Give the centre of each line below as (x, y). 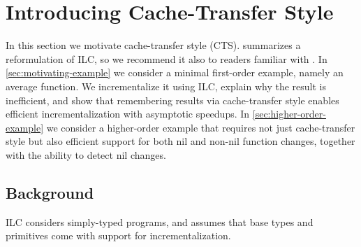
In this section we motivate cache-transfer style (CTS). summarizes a (153, 45)
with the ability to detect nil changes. (86, 154)
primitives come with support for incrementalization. (118, 235)
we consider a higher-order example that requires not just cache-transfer (201, 127)
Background (50, 192)
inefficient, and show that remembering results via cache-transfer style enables (172, 100)
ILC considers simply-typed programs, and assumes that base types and (160, 221)
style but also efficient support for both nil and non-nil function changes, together (180, 141)
